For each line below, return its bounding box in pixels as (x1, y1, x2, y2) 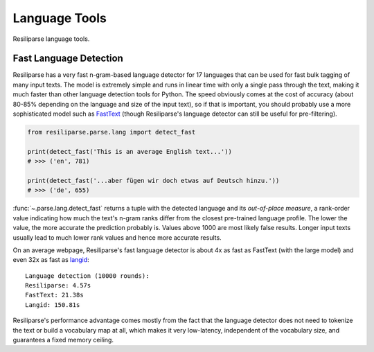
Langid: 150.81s (25, 301, 80, 308)
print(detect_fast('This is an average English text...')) (27, 148, 232, 155)
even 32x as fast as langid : (12, 256, 89, 264)
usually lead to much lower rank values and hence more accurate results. (12, 233, 222, 242)
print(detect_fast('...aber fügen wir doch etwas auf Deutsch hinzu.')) (27, 177, 280, 184)
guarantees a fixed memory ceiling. (12, 336, 114, 344)
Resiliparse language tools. (12, 35, 90, 43)
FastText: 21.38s (25, 291, 84, 299)
